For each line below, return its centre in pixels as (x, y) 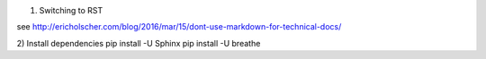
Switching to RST (71, 10)
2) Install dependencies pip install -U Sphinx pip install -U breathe (139, 43)
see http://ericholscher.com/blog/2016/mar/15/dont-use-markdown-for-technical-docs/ (179, 27)
